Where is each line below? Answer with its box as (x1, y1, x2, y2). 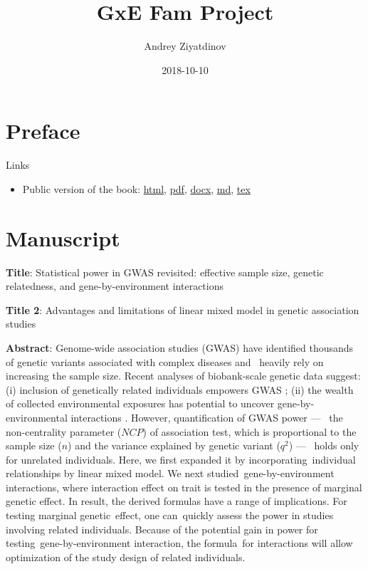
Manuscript (6, 223, 120, 252)
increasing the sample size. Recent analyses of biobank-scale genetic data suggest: (6, 368, 361, 383)
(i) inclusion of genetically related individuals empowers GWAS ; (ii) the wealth (6, 382, 354, 397)
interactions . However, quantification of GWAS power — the (70, 409, 343, 424)
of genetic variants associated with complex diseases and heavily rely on (6, 354, 324, 369)
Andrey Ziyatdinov (144, 38, 226, 53)
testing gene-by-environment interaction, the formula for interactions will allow (6, 536, 353, 550)
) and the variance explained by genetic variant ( (68, 438, 280, 453)
